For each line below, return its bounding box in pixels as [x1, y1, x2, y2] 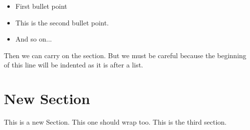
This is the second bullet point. [15, 17, 109, 27]
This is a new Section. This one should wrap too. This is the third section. [4, 117, 227, 127]
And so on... [15, 34, 52, 44]
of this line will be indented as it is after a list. [4, 60, 144, 70]
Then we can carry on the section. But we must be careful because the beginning [4, 50, 247, 60]
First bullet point [15, 1, 67, 11]
